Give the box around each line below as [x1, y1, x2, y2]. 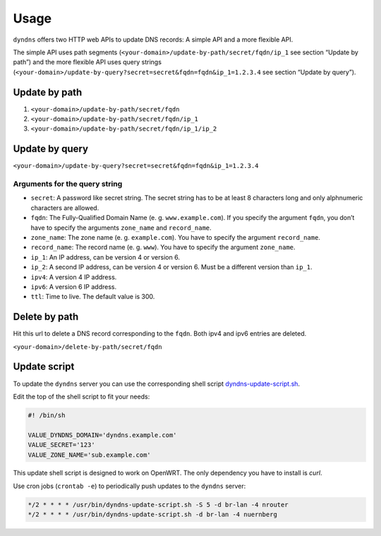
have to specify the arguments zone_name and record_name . [30, 223, 212, 232]
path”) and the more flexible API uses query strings [13, 58, 162, 66]
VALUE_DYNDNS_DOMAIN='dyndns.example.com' [28, 431, 177, 439]
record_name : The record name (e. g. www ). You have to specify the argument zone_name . [30, 243, 296, 252]
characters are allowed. [30, 203, 99, 212]
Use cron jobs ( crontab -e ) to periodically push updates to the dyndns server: [13, 482, 246, 490]
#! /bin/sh [28, 411, 66, 419]
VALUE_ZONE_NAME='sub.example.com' [28, 451, 151, 458]
